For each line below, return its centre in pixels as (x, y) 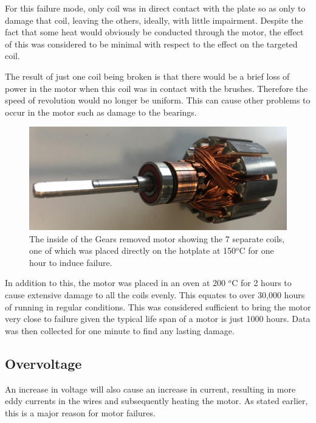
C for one (256, 250)
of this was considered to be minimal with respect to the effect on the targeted (151, 44)
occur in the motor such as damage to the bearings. (101, 112)
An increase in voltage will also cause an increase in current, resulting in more (150, 389)
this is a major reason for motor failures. (80, 412)
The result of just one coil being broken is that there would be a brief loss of (147, 76)
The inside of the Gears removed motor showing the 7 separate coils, (157, 238)
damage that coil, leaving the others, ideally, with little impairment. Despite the (154, 20)
